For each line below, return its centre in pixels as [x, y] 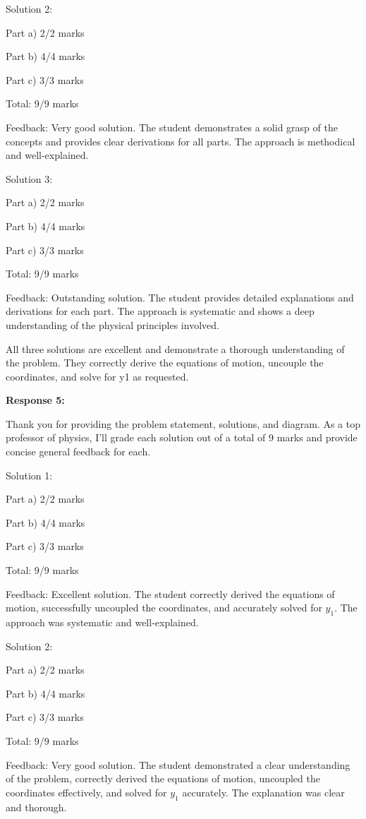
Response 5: [35, 400]
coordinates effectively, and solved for [86, 792]
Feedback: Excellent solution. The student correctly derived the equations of [170, 593]
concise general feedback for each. [78, 452]
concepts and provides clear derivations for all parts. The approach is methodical [181, 141]
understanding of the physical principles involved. [112, 324]
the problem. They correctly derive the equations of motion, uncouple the [165, 363]
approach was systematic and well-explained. [102, 622]
